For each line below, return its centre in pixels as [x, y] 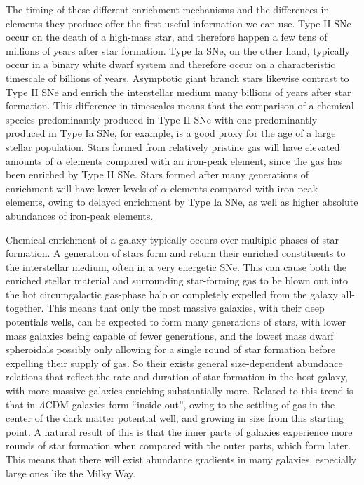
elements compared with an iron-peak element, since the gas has [204, 160]
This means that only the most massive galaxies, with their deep [186, 308]
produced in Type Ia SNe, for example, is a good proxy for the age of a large [171, 133]
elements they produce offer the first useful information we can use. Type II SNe [178, 23]
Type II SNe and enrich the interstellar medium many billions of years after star [178, 92]
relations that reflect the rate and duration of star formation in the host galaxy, [177, 377]
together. [25, 308]
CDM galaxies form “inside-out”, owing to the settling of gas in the [190, 404]
